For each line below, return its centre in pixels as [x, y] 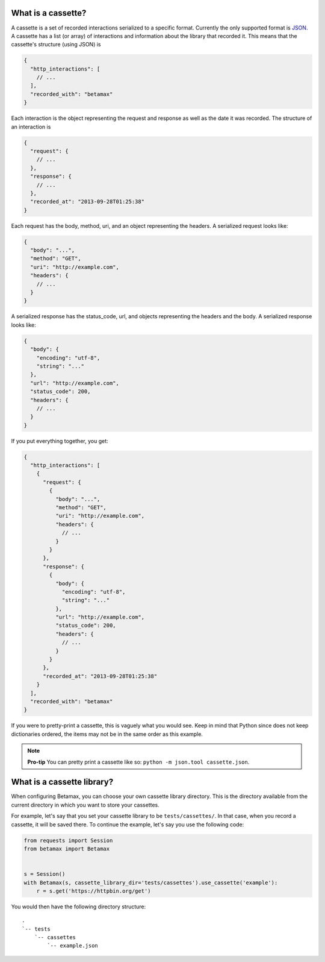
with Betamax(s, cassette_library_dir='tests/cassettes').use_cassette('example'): [151, 882]
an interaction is [31, 127]
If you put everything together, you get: [60, 441]
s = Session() [45, 874]
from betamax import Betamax [67, 849]
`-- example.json [73, 946]
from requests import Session [68, 840]
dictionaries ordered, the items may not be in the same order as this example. [107, 734]
